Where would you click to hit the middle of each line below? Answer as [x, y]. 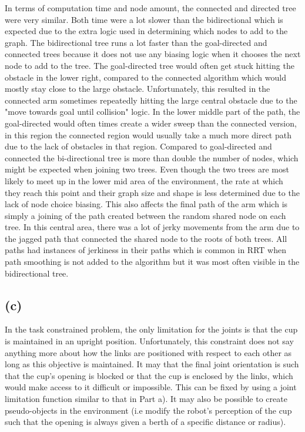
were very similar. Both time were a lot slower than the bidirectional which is [144, 19]
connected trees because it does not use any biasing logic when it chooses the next [153, 54]
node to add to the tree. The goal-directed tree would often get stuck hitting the [150, 65]
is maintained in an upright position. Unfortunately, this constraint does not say [149, 341]
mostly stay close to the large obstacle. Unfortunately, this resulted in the [138, 89]
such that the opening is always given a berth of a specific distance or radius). [145, 422]
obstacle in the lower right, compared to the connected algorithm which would [145, 77]
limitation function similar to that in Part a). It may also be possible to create [146, 399]
